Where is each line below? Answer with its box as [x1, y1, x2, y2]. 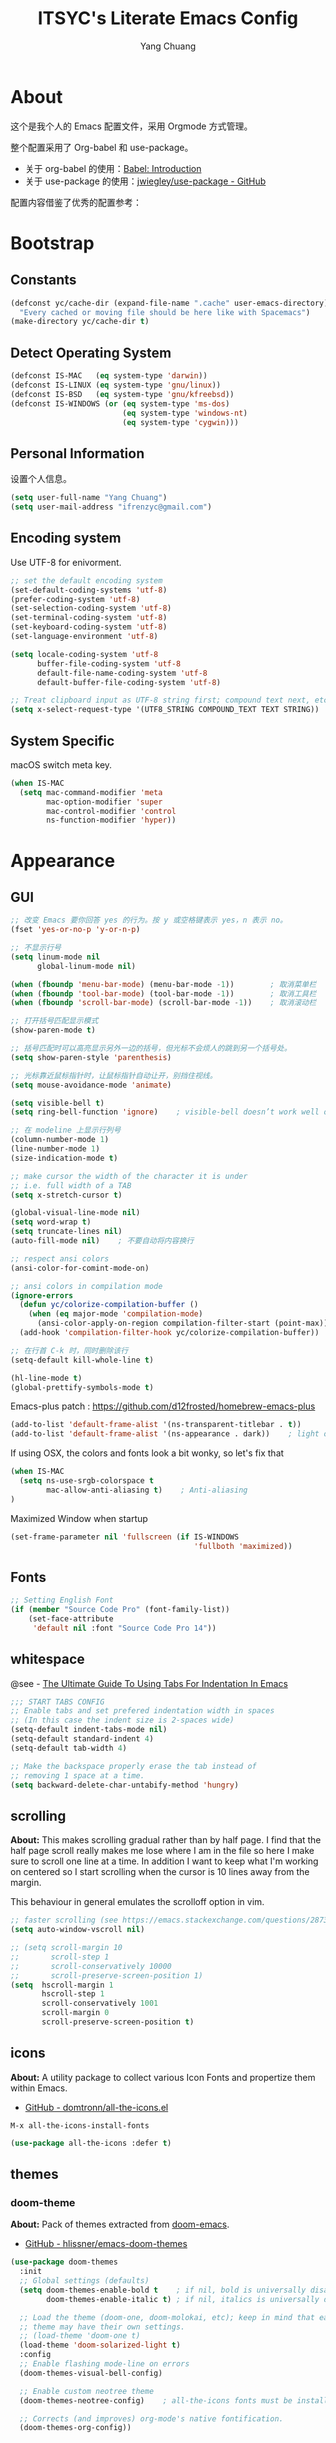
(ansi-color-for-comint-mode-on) [10, 1263, 150, 1273]
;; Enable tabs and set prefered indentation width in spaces [10, 1706, 275, 1716]
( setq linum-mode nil [10, 952, 101, 962]
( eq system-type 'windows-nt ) [121, 408, 248, 418]
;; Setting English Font [10, 1595, 114, 1606]
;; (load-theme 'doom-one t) [19, 2331, 141, 2341]
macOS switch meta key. [10, 758, 113, 771]
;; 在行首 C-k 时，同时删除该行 [10, 1345, 129, 1356]
